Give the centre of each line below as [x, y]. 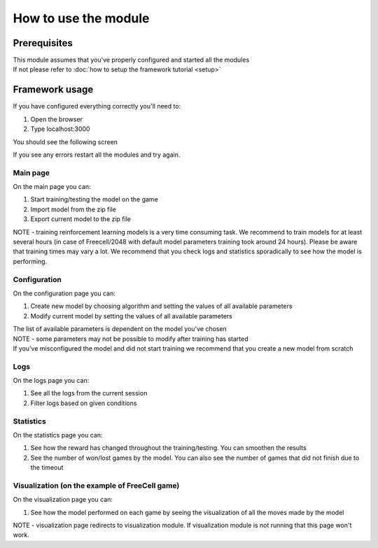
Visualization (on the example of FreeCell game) [96, 485]
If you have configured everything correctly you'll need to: [97, 106]
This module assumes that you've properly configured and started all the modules [131, 60]
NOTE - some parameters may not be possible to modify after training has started [131, 339]
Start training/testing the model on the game [94, 199]
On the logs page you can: [51, 381]
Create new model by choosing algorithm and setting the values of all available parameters [161, 306]
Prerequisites [43, 43]
